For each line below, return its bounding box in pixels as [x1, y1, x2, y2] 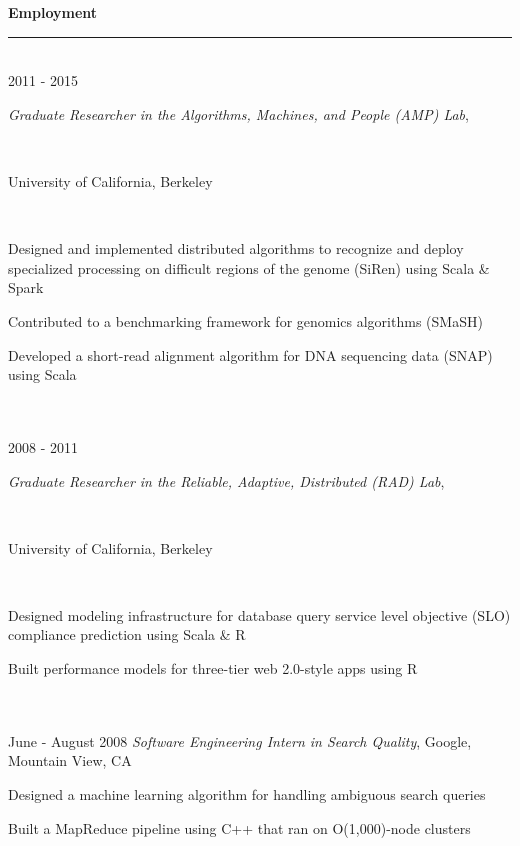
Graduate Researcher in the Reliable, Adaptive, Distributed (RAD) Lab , [8, 470, 445, 491]
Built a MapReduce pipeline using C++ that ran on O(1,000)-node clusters [8, 817, 471, 838]
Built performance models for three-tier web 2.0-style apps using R [8, 658, 418, 679]
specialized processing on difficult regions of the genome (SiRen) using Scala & [8, 257, 490, 278]
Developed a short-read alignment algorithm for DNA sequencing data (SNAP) [8, 344, 493, 365]
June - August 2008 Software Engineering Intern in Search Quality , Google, [8, 730, 472, 751]
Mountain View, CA [8, 750, 132, 771]
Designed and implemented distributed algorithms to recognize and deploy [8, 238, 464, 259]
